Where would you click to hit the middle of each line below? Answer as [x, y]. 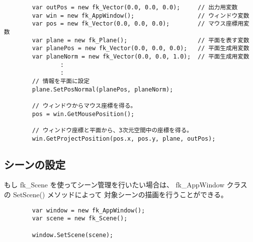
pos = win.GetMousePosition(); [83, 114]
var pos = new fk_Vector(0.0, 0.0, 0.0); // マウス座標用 [138, 24]
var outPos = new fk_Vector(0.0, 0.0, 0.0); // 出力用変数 [135, 7]
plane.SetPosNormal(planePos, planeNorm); [103, 89]
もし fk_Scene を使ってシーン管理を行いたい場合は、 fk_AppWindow [114, 185]
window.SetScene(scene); [73, 235]
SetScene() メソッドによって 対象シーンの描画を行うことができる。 [120, 194]
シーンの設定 [35, 164]
